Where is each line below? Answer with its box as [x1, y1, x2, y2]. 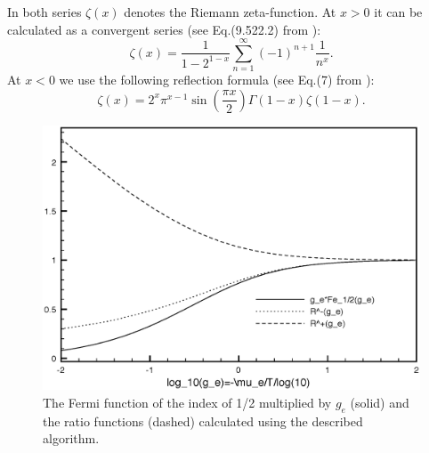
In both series [7, 3, 82, 20]
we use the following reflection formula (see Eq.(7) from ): [59, 70, 375, 89]
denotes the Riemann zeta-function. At [124, 3, 336, 20]
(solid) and [350, 393, 409, 412]
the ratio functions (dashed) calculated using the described [43, 411, 363, 430]
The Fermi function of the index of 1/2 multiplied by [43, 393, 332, 412]
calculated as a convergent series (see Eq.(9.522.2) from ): [7, 20, 321, 38]
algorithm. [43, 429, 100, 448]
